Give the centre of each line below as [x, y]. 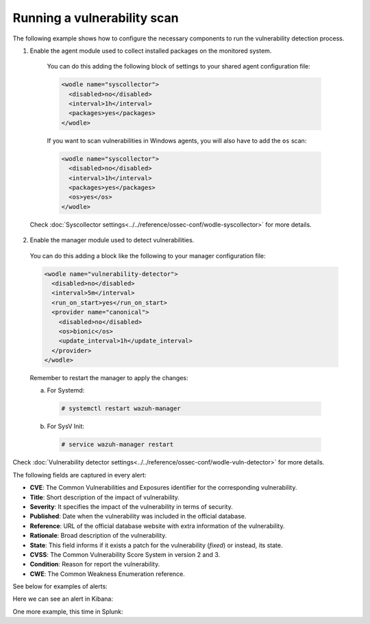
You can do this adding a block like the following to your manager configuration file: [148, 255]
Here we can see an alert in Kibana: [63, 599]
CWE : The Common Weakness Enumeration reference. [107, 574]
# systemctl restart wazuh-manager [121, 409]
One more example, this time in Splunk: [68, 611]
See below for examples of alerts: [60, 586]
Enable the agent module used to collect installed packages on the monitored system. [151, 51]
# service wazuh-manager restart [118, 445]
